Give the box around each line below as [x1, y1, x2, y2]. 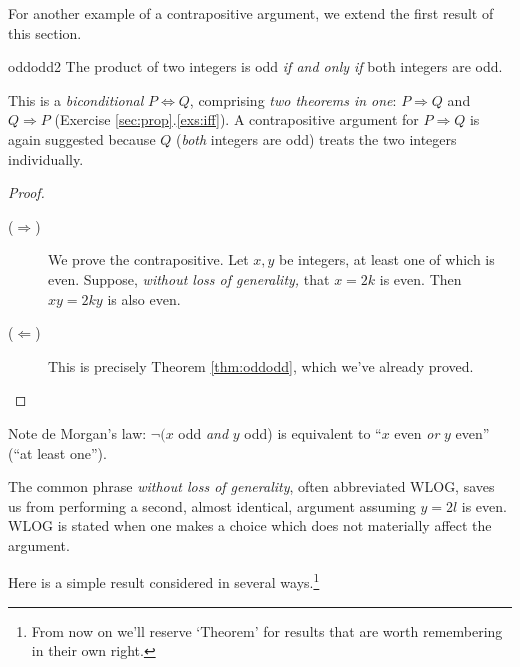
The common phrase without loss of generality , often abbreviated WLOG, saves [8, 476, 495, 497]
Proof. [8, 182, 45, 203]
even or [394, 422, 440, 443]
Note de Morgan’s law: [8, 422, 147, 443]
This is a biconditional [8, 89, 144, 110]
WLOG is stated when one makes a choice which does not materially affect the [8, 515, 492, 536]
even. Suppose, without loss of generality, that [48, 268, 330, 289]
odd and [178, 422, 229, 443]
